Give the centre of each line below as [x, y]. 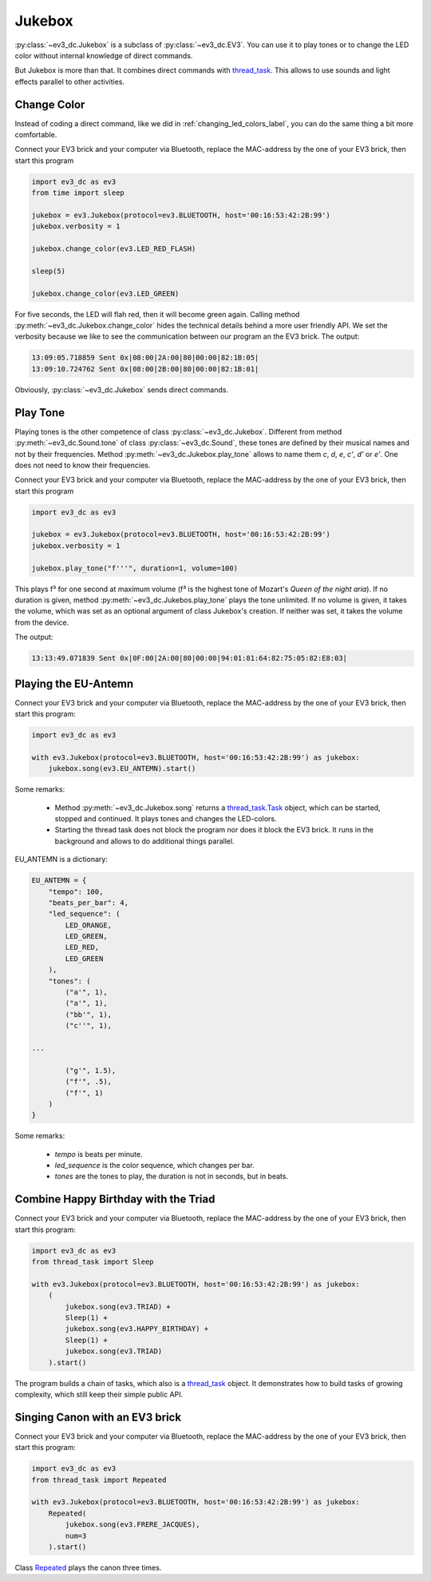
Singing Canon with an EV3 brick [98, 1417]
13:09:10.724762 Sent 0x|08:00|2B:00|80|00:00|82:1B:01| [145, 369]
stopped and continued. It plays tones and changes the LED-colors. [166, 818]
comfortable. [36, 135]
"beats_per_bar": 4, [89, 902]
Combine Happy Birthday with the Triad [115, 1200]
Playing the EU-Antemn [74, 683]
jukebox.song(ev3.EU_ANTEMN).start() [122, 769]
